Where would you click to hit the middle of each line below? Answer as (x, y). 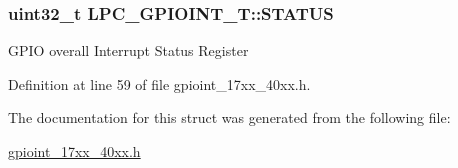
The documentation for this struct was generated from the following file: (229, 117)
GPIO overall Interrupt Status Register (128, 50)
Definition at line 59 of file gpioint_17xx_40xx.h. (159, 83)
